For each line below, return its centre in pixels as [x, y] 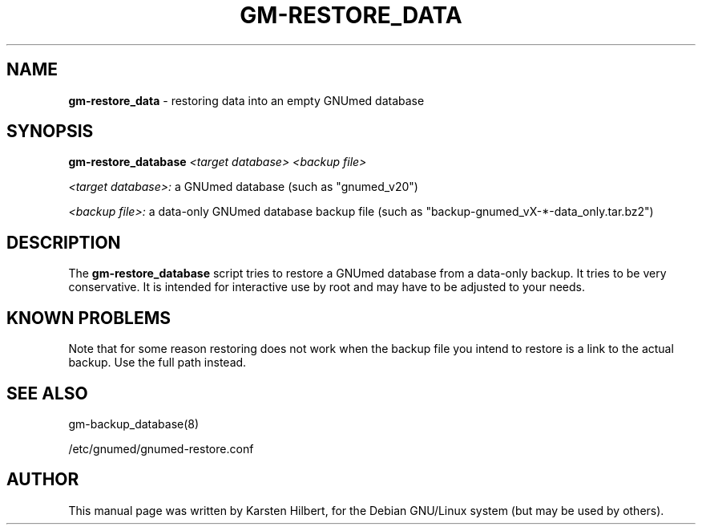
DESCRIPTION [64, 242]
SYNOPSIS [50, 132]
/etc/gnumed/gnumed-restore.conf [161, 448]
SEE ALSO [47, 393]
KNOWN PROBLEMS [89, 318]
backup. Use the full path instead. [157, 363]
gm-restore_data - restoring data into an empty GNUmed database [246, 100]
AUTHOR [43, 480]
